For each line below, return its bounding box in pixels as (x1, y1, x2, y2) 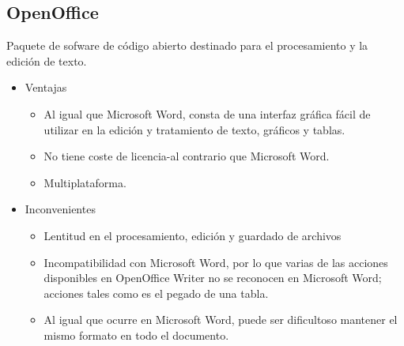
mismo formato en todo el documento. (43, 326, 229, 343)
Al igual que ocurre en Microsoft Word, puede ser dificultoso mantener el (43, 311, 398, 328)
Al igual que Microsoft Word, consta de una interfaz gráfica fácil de (43, 105, 371, 122)
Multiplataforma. (43, 174, 126, 190)
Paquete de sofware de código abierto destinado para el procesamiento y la (6, 37, 368, 54)
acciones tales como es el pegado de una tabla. (43, 284, 269, 301)
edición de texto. (6, 52, 87, 69)
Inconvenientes (25, 201, 96, 217)
